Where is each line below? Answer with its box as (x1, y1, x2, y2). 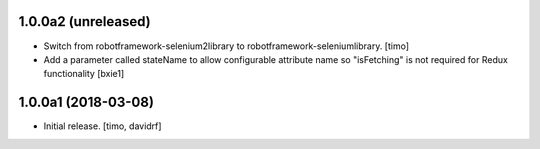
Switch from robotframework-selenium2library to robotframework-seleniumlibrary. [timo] (43, 40, 410, 52)
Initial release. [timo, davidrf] (43, 120, 162, 132)
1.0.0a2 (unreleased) (18, 13, 151, 30)
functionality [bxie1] (43, 68, 125, 80)
